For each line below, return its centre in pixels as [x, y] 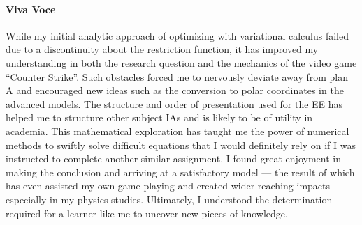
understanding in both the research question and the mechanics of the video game [181, 62]
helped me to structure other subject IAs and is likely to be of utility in [159, 117]
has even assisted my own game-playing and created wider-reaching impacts [168, 186]
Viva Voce [31, 9]
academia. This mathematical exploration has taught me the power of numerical [178, 131]
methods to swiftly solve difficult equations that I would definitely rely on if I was [181, 145]
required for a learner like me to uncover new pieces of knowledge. [147, 213]
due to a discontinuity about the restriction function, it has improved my [162, 49]
